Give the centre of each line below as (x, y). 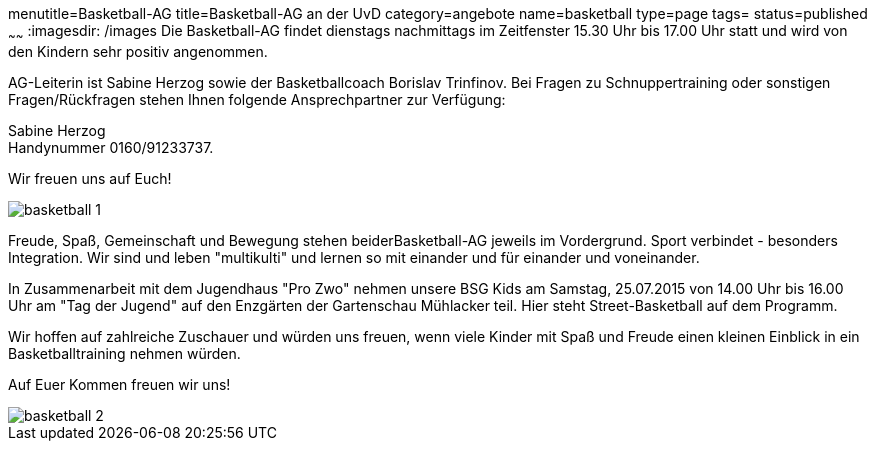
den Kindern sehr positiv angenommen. (138, 51)
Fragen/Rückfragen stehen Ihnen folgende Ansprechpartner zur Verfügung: (257, 99)
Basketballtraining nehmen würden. (124, 353)
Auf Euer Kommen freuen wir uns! (119, 384)
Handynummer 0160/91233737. (111, 147)
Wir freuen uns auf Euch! (90, 178)
